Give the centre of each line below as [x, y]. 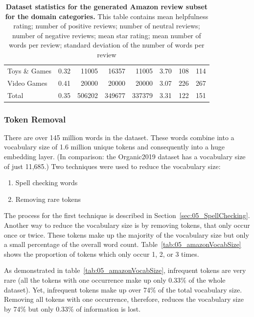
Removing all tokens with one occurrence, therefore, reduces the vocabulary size [124, 299]
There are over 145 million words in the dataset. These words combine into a [119, 137]
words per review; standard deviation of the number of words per [107, 45]
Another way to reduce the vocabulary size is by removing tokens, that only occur [127, 225]
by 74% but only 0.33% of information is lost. [72, 308]
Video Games [27, 83]
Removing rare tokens [48, 199]
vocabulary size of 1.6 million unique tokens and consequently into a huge [115, 147]
